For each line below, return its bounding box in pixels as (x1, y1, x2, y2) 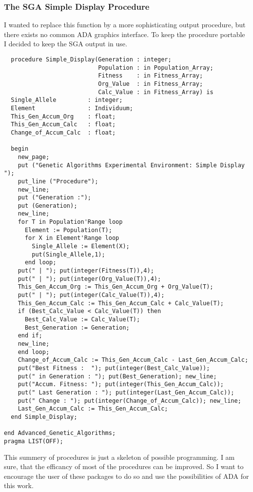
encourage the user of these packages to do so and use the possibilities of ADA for (4, 471, 249, 481)
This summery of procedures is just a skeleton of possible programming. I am (4, 452, 235, 462)
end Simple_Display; (11, 413, 78, 420)
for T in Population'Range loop (18, 218, 123, 226)
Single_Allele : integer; (11, 97, 123, 104)
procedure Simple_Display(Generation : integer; (11, 56, 172, 63)
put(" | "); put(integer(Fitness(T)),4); (18, 267, 154, 275)
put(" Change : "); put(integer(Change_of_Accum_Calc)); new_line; (18, 397, 241, 404)
